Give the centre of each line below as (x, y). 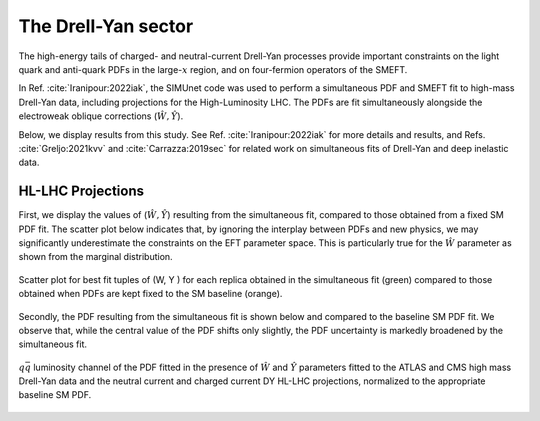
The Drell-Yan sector (106, 26)
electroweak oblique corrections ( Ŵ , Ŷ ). (101, 116)
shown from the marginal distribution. (96, 257)
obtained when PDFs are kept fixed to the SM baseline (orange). (150, 294)
